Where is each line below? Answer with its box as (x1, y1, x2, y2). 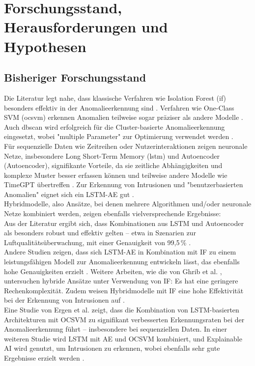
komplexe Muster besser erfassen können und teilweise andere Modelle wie (4, 169, 227, 180)
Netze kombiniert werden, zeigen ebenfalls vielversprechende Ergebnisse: (4, 208, 221, 219)
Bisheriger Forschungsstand (4, 70, 146, 85)
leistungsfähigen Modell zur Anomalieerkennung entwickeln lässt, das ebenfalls (4, 256, 240, 267)
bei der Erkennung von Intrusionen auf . (4, 295, 125, 305)
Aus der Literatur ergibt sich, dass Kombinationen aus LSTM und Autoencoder (4, 218, 244, 228)
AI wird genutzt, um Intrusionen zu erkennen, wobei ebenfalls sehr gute (4, 343, 220, 353)
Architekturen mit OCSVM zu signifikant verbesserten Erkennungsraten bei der (4, 314, 245, 324)
